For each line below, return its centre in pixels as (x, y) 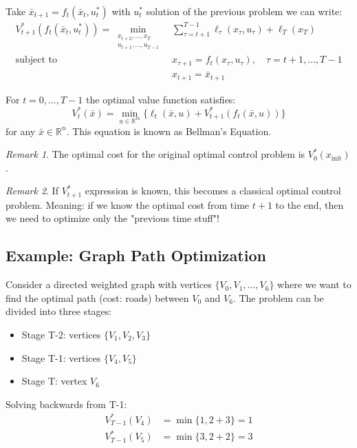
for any (21, 131)
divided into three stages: (59, 311)
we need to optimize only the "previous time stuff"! (112, 218)
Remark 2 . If (32, 191)
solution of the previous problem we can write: (244, 11)
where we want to (314, 284)
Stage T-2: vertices (61, 334)
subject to (36, 60)
